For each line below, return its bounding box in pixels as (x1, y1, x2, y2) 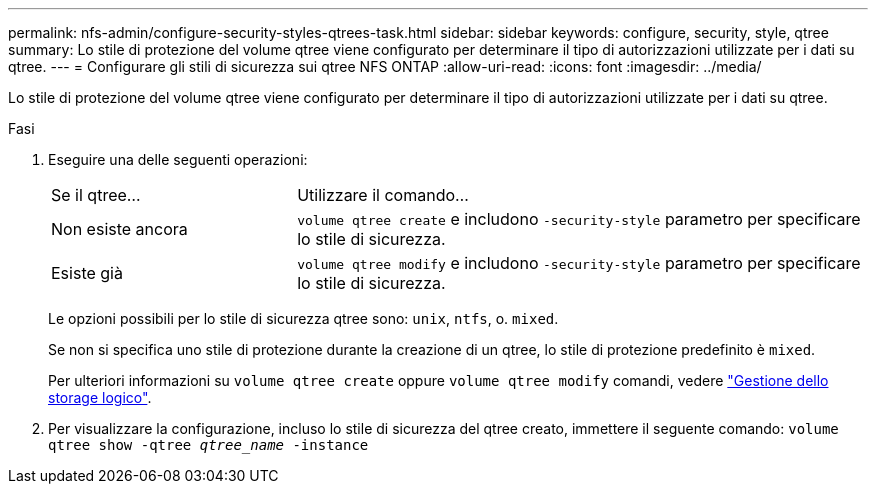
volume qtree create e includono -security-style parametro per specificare (297, 209, 861, 229)
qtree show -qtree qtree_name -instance (48, 437, 369, 453)
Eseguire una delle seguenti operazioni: (48, 151, 308, 168)
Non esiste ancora (51, 219, 188, 239)
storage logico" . (48, 389, 152, 406)
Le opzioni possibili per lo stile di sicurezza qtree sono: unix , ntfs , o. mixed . (48, 310, 559, 327)
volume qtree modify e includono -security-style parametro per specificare (297, 253, 861, 273)
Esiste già (51, 263, 123, 283)
